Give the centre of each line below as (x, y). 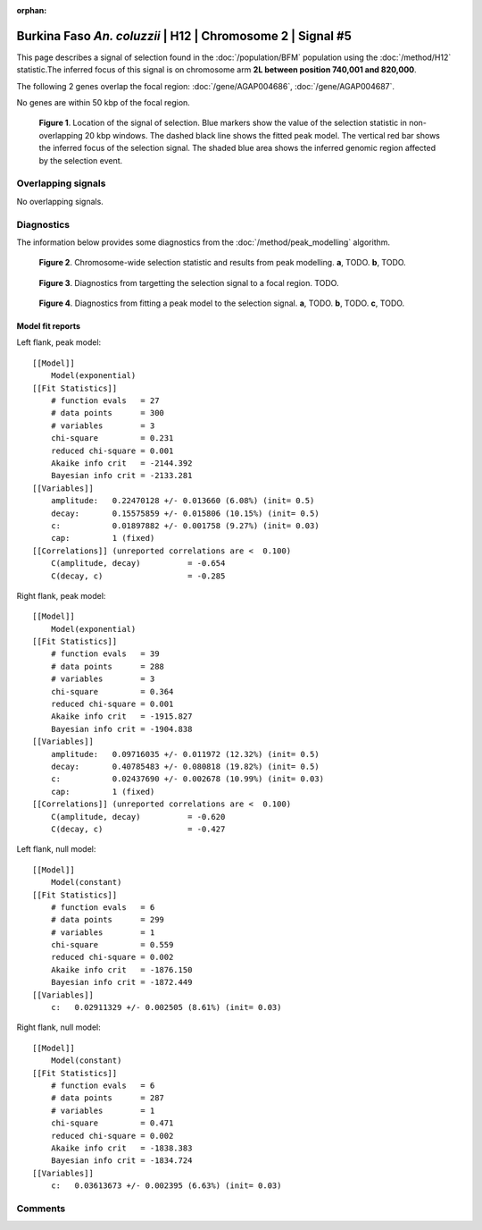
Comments (41, 1209)
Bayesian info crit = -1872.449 (121, 982)
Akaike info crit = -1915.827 (121, 716)
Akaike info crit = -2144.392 (121, 463)
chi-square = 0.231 (112, 438)
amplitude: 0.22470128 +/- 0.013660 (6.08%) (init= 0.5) (183, 501)
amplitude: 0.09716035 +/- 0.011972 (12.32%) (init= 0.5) (185, 754)
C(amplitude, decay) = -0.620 (138, 817)
